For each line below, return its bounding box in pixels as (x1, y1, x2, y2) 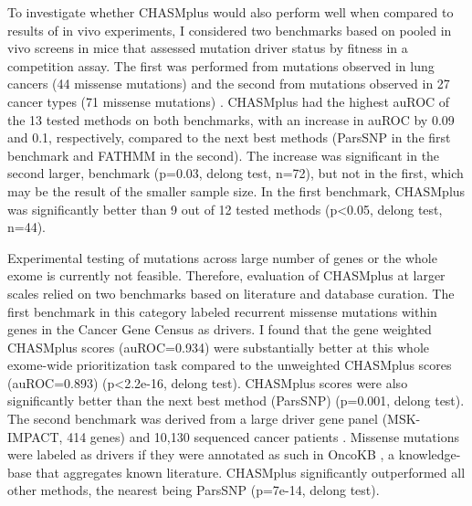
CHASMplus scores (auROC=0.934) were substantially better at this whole (7, 337, 429, 356)
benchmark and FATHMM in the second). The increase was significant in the (7, 145, 440, 164)
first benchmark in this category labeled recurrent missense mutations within (7, 301, 437, 321)
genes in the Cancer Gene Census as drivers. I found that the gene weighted (7, 320, 432, 339)
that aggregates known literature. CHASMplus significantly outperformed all (36, 462, 466, 481)
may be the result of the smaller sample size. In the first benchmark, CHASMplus (7, 181, 466, 200)
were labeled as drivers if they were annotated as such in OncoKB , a (7, 445, 395, 464)
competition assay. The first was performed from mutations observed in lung (7, 56, 435, 75)
